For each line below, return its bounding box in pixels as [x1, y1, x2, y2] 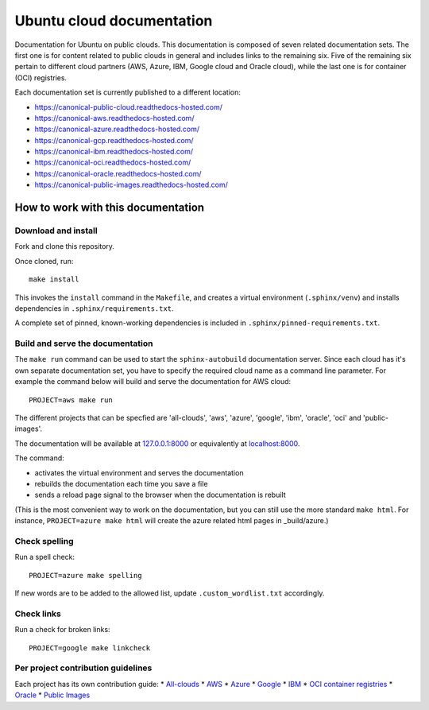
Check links [14, 608, 61, 619]
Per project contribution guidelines [14, 662, 153, 673]
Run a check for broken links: [14, 625, 110, 634]
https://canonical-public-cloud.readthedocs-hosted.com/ [34, 102, 222, 111]
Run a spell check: [14, 553, 75, 562]
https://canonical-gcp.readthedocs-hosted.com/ [34, 135, 194, 145]
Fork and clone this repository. [14, 242, 115, 251]
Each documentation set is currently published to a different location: [14, 87, 242, 97]
